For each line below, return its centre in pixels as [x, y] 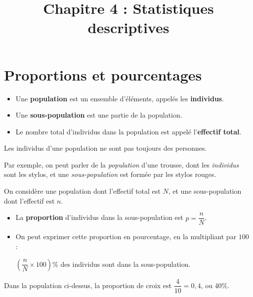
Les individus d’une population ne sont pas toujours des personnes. [105, 148]
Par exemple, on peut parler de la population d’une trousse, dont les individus [122, 164]
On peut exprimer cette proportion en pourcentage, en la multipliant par [126, 236]
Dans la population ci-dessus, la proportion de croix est [88, 285]
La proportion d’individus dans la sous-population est [99, 217]
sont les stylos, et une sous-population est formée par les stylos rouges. [110, 174]
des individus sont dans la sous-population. [126, 264]
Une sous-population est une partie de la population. [99, 115]
